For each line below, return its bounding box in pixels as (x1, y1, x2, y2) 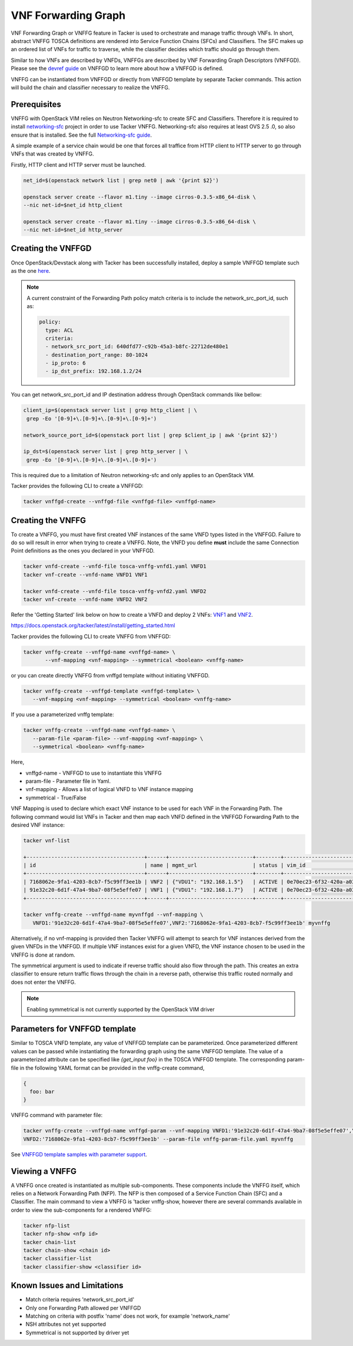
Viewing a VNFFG (11, 1166, 76, 1176)
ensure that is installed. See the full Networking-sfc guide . (11, 131, 152, 138)
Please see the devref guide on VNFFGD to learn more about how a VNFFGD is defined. (11, 65, 224, 72)
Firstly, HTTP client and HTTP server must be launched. (11, 161, 146, 168)
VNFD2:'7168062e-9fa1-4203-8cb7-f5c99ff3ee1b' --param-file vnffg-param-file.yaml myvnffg (23, 1136, 294, 1142)
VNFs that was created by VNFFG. (11, 150, 94, 157)
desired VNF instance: (11, 821, 65, 828)
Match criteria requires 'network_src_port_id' (25, 1296, 135, 1303)
